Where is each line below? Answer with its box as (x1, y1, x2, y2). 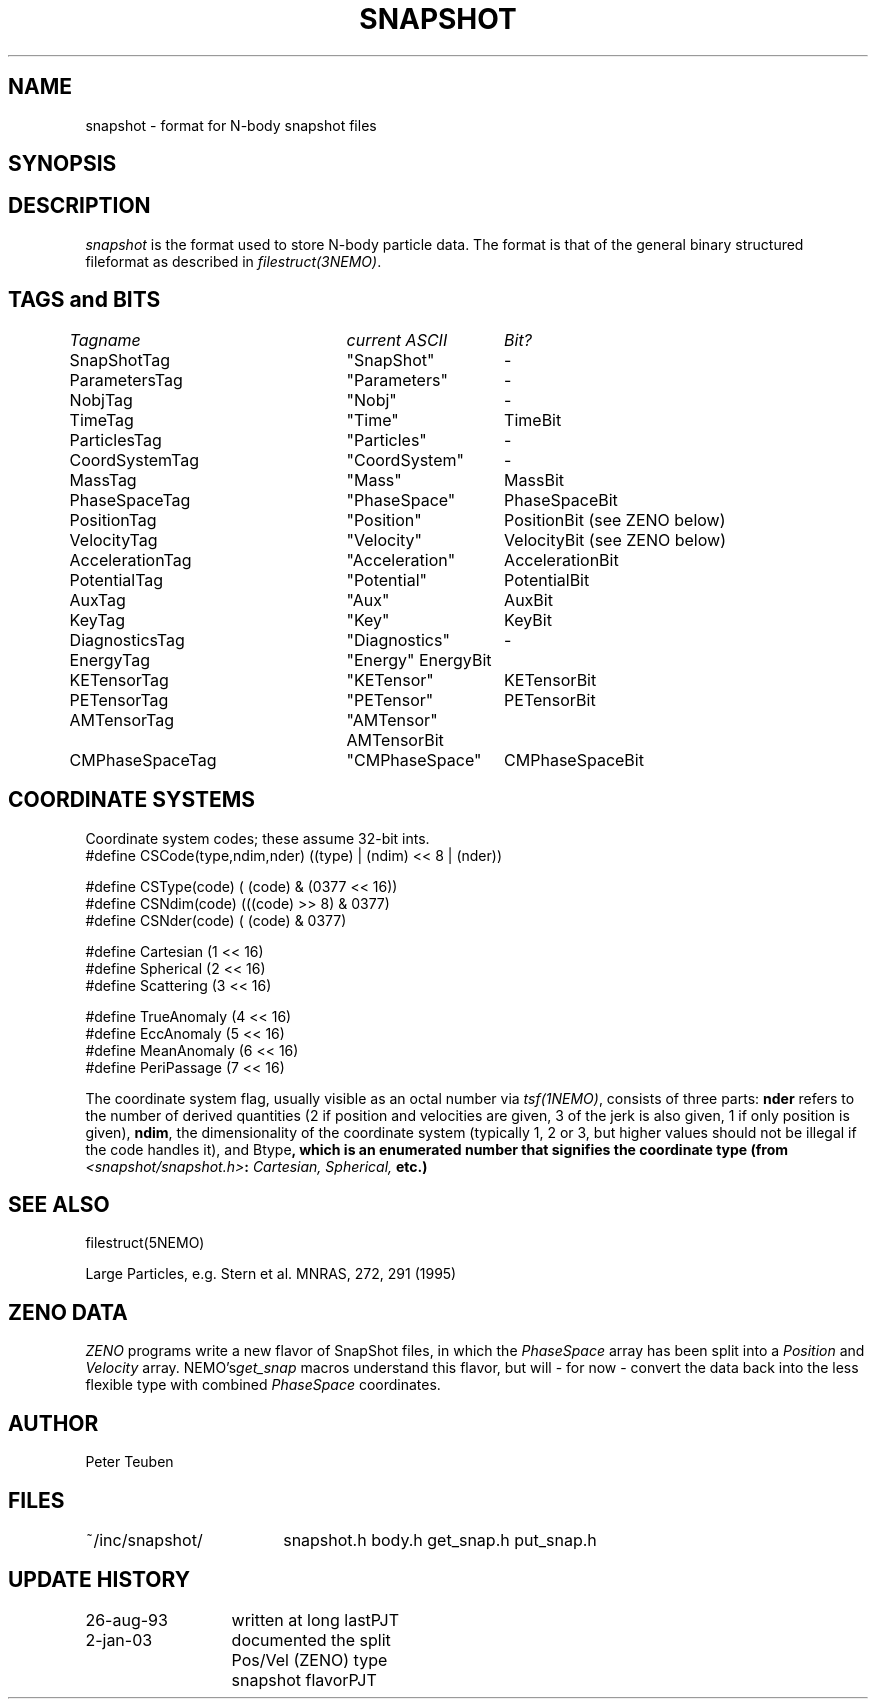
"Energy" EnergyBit (346, 649, 492, 670)
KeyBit (504, 609, 552, 630)
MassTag (69, 469, 137, 490)
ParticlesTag (69, 429, 162, 450)
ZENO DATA (8, 1299, 128, 1325)
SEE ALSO (8, 1191, 110, 1217)
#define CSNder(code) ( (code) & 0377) (85, 911, 347, 929)
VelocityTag (69, 529, 158, 550)
